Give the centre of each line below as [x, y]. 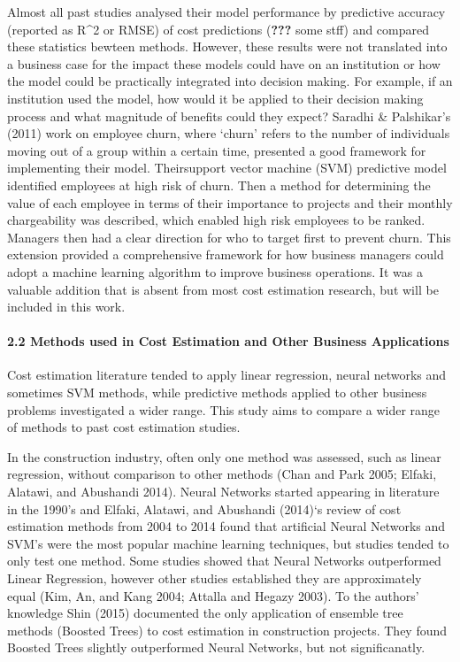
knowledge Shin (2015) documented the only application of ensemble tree [205, 613]
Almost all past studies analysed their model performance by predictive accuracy [226, 12]
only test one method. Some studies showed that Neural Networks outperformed [224, 561]
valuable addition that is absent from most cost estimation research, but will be [223, 289]
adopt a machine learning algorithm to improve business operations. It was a [215, 271]
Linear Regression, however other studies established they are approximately [215, 578]
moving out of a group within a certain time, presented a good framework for [217, 150]
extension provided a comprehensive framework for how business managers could [226, 254]
